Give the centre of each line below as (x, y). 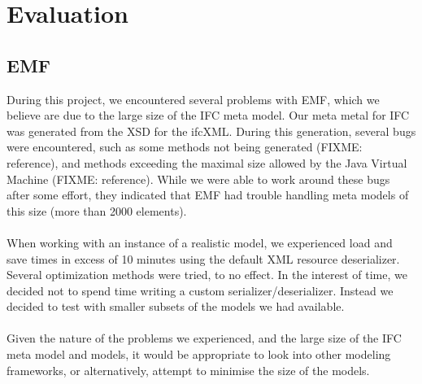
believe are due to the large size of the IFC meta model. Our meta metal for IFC (208, 115)
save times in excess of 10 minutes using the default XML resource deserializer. (203, 258)
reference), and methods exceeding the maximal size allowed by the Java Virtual (207, 162)
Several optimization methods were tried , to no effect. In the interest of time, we (207, 275)
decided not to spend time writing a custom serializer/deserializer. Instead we (200, 290)
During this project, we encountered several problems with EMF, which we (193, 99)
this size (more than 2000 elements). (97, 210)
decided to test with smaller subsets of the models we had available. (176, 306)
